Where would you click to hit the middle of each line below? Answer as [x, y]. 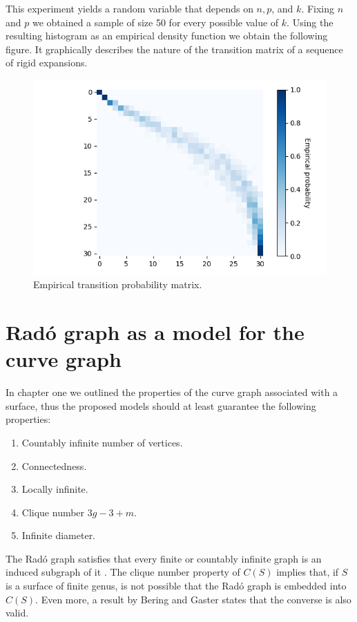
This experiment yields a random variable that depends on [129, 8]
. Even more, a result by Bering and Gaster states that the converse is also [193, 599]
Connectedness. [54, 465]
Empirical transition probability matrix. [118, 284]
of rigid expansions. [47, 63]
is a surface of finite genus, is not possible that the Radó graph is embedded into [176, 586]
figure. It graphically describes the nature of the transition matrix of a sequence [174, 49]
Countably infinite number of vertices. [102, 442]
